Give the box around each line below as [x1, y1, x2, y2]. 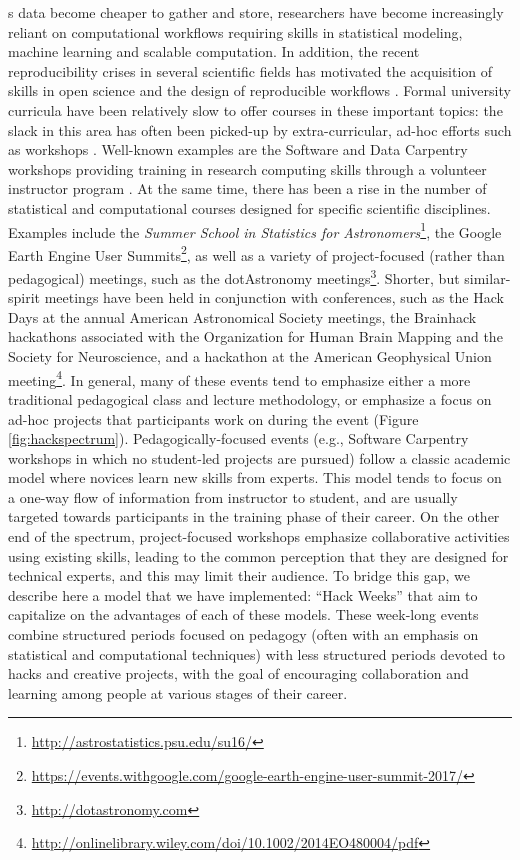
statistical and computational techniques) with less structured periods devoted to [8, 643, 505, 664]
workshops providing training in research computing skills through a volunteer [8, 158, 487, 179]
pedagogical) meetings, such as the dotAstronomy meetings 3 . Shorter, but [8, 265, 460, 288]
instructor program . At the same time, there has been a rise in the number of [8, 178, 487, 199]
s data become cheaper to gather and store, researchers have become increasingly [8, 2, 504, 22]
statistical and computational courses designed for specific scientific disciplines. [8, 197, 491, 218]
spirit [8, 287, 41, 308]
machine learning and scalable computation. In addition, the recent [8, 41, 420, 62]
